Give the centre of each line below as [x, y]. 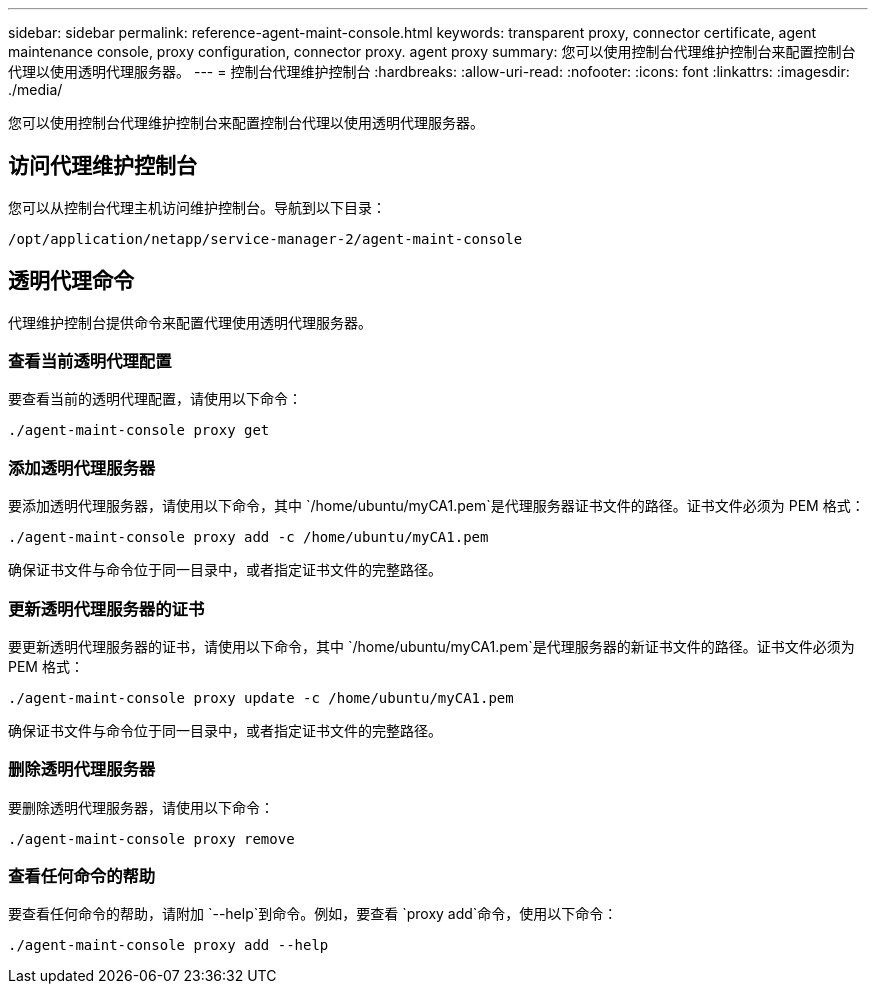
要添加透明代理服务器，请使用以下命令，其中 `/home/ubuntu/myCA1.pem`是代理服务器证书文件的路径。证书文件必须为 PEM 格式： [436, 506]
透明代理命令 [71, 281]
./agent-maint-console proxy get [139, 430]
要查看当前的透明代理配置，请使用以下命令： [155, 399]
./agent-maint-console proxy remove [151, 838]
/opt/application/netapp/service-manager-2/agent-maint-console [265, 238]
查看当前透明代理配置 [90, 361]
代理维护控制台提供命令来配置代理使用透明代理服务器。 [190, 322]
